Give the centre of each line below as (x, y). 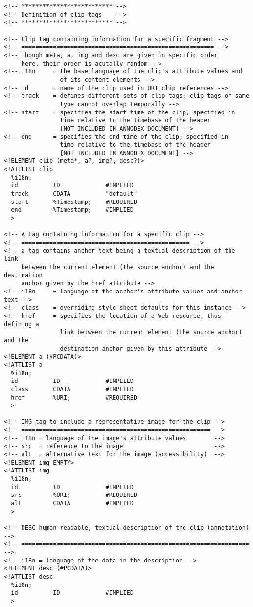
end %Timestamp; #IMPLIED (72, 210)
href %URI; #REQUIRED (74, 397)
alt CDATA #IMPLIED (72, 504)
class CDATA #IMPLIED (72, 389)
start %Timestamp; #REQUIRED (74, 202)
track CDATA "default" (74, 194)
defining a (22, 324)
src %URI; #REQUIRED (74, 495)
